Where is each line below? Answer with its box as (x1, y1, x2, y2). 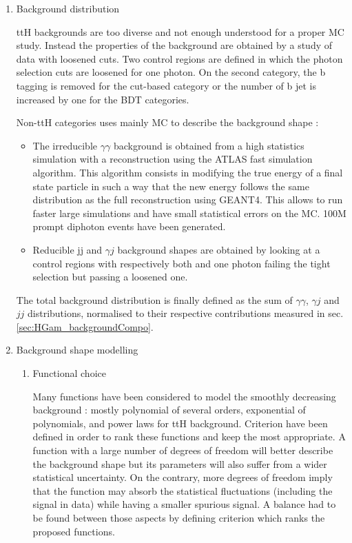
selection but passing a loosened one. (32, 269, 188, 284)
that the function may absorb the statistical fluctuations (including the (32, 483, 333, 498)
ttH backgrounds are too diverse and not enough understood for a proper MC (16, 24, 344, 39)
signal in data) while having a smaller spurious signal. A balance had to (32, 497, 336, 511)
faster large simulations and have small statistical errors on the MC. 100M (32, 205, 346, 220)
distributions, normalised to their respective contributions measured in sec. (28, 306, 344, 320)
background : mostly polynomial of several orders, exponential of (32, 402, 306, 417)
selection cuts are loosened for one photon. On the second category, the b (16, 65, 326, 79)
